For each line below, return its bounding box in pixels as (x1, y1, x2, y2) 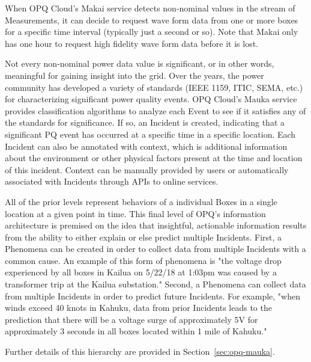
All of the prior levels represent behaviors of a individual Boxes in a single (5, 195, 277, 207)
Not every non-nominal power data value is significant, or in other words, (5, 57, 274, 70)
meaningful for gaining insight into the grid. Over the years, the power (5, 69, 264, 81)
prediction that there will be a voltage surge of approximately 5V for (5, 313, 258, 325)
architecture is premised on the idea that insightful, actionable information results (5, 219, 307, 232)
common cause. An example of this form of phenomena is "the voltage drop (5, 254, 282, 266)
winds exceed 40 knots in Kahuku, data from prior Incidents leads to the (5, 301, 272, 314)
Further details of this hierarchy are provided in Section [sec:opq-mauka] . (5, 345, 275, 358)
